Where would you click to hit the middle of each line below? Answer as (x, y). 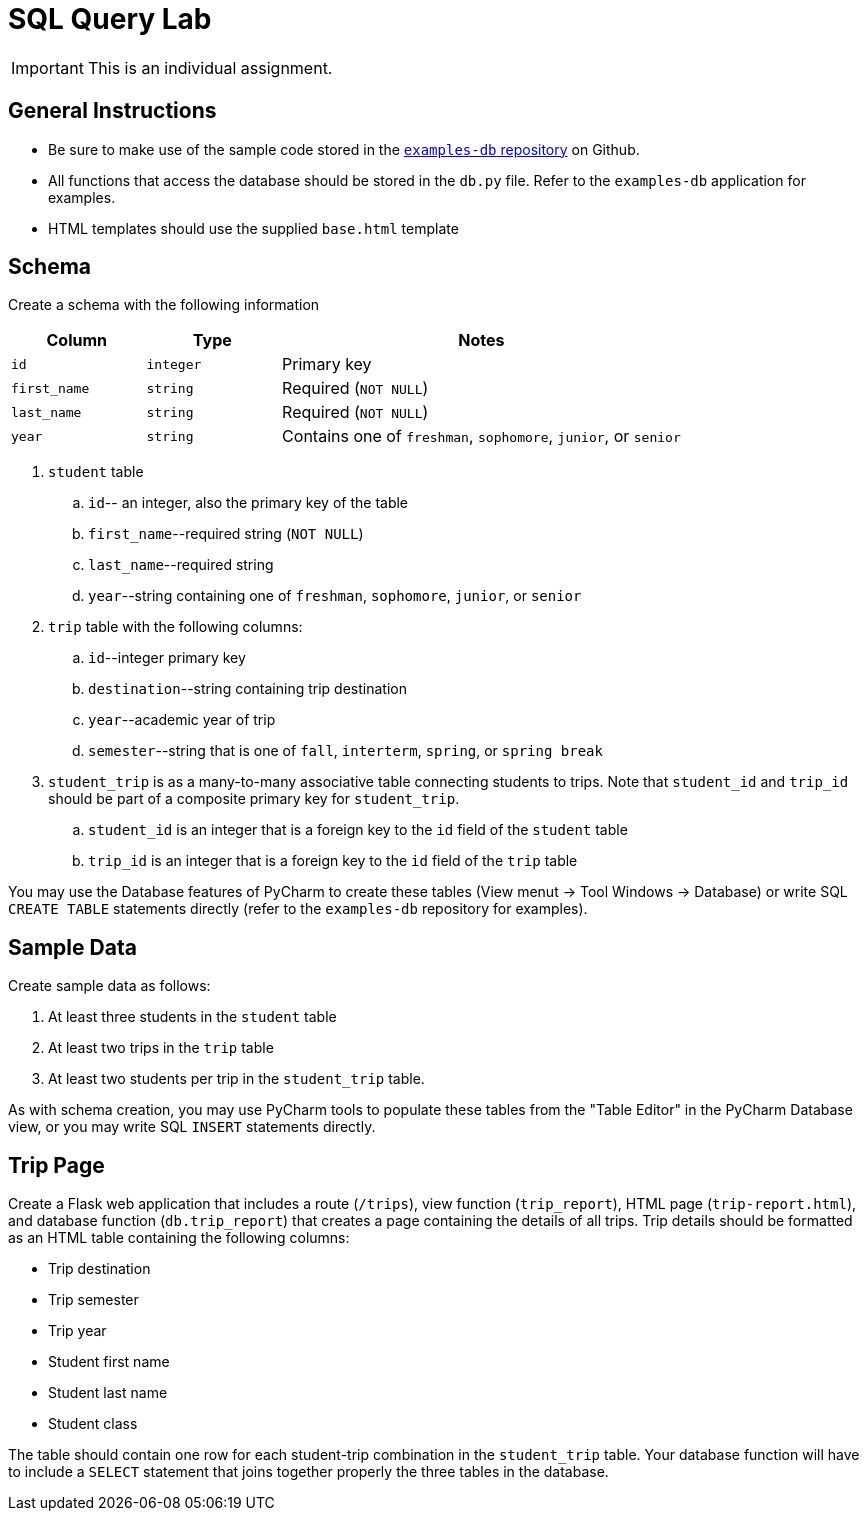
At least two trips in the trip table (161, 1048)
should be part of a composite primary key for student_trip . (254, 799)
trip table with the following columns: (175, 627)
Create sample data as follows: (109, 986)
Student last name (108, 1393)
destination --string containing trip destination (247, 689)
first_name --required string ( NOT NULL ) (226, 534)
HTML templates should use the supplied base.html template (253, 228)
